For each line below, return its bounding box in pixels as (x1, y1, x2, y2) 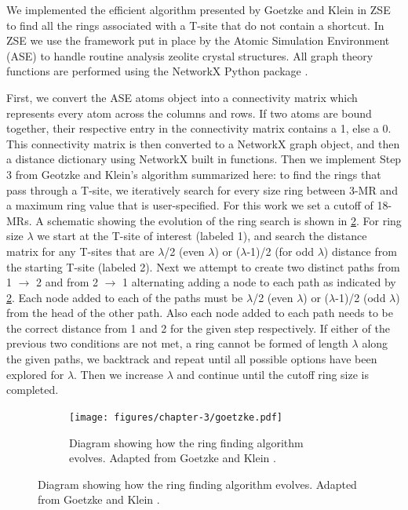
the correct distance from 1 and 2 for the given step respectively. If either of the (6, 319, 390, 336)
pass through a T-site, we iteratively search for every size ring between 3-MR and (6, 181, 398, 198)
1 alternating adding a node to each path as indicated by (122, 274, 396, 290)
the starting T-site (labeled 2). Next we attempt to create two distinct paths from (6, 258, 400, 275)
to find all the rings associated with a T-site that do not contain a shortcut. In (6, 16, 384, 33)
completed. (6, 381, 59, 398)
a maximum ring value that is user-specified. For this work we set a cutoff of (6, 197, 373, 213)
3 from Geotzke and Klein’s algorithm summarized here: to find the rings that (6, 166, 381, 182)
